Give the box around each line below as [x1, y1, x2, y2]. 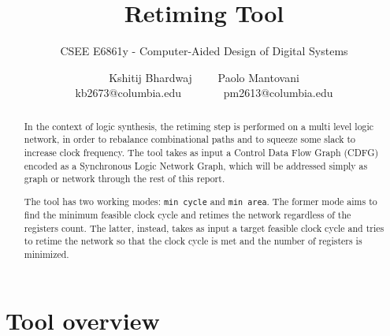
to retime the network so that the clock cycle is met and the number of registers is [24, 234, 362, 248]
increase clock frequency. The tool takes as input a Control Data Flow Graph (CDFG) [24, 146, 379, 159]
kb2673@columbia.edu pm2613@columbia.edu [75, 84, 333, 101]
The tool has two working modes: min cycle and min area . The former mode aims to [24, 194, 377, 207]
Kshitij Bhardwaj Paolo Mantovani [109, 69, 299, 85]
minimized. [24, 247, 69, 260]
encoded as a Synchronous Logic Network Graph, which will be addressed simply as [24, 159, 368, 172]
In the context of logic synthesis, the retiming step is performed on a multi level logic [24, 119, 374, 133]
